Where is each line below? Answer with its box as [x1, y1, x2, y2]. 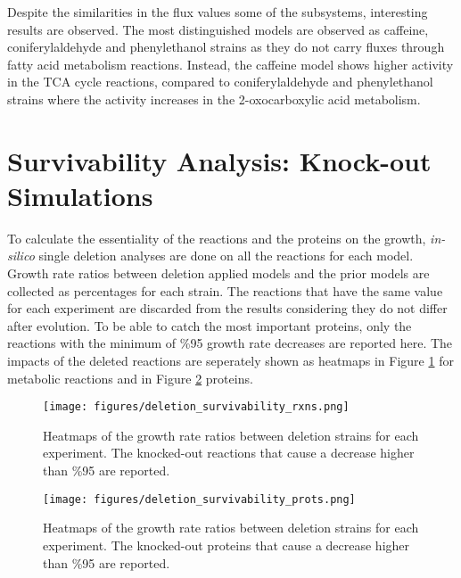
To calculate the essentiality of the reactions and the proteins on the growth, [7, 228, 426, 247]
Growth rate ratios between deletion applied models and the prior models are [7, 264, 430, 283]
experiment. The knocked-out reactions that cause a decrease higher [43, 443, 415, 462]
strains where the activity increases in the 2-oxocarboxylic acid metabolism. [7, 89, 421, 108]
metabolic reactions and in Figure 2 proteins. [7, 368, 253, 387]
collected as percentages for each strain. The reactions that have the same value [7, 281, 443, 300]
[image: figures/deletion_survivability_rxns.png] [43, 400, 350, 414]
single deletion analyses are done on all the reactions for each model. [38, 246, 414, 265]
